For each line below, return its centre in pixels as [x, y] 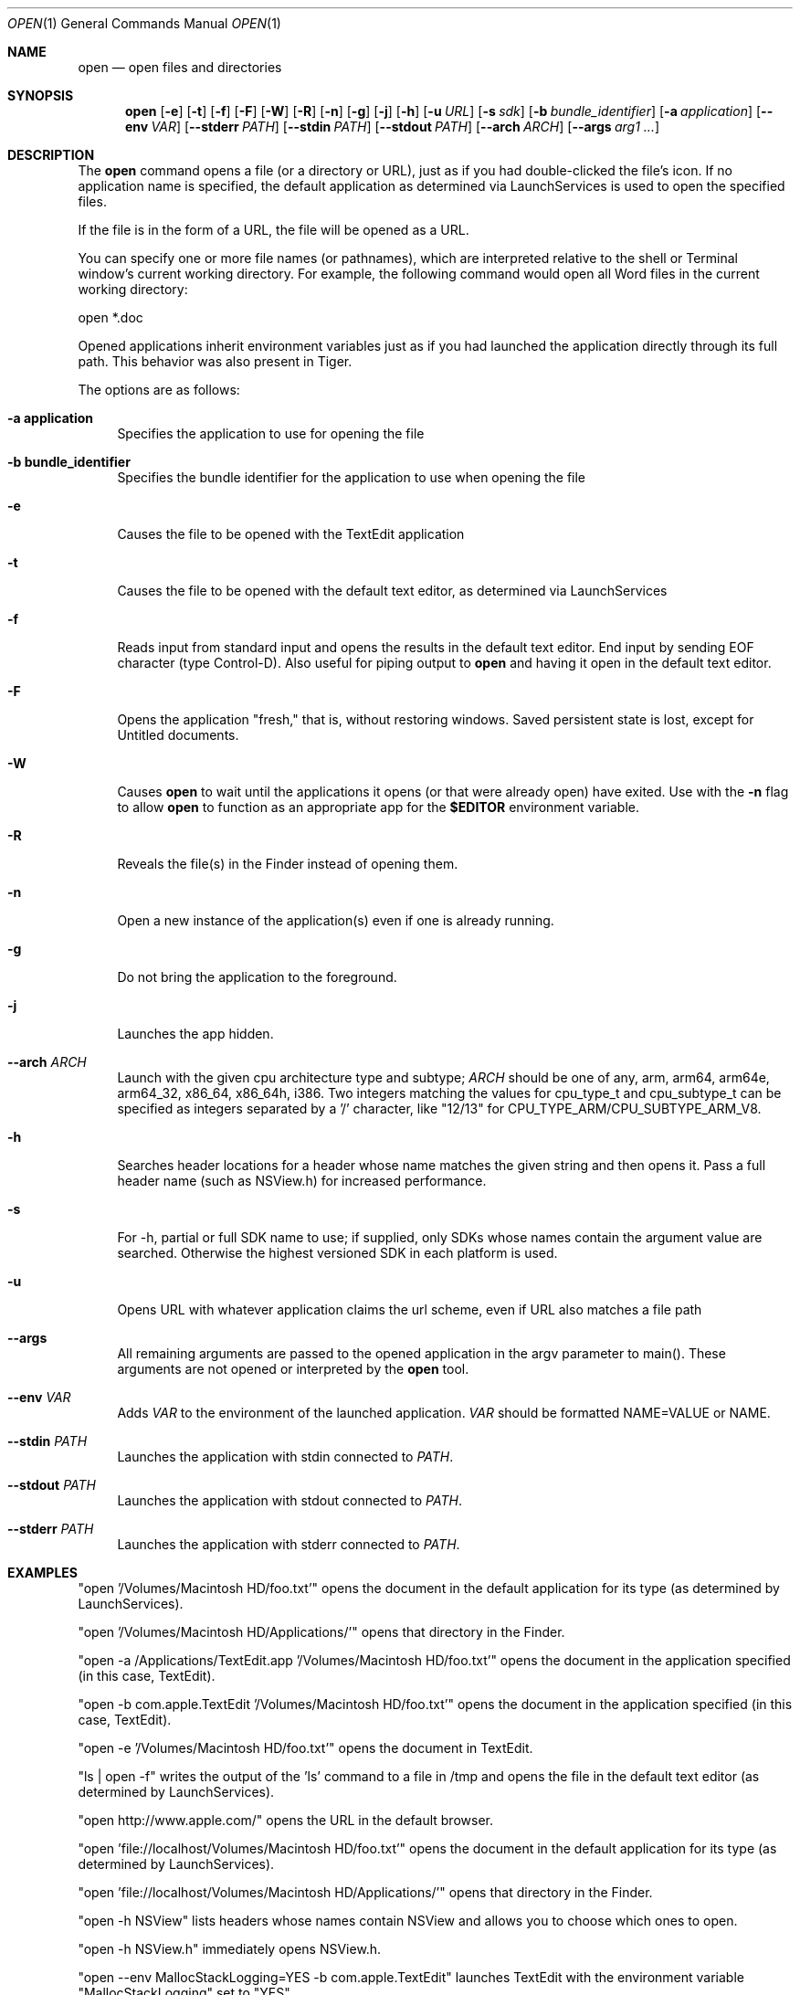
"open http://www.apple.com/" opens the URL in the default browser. [285, 1820]
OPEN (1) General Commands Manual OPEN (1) [144, 23]
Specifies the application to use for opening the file [271, 433]
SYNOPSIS [41, 95]
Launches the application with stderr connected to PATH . [289, 1544]
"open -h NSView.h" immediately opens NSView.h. [230, 1949]
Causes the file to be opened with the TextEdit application [291, 534]
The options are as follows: [159, 390]
